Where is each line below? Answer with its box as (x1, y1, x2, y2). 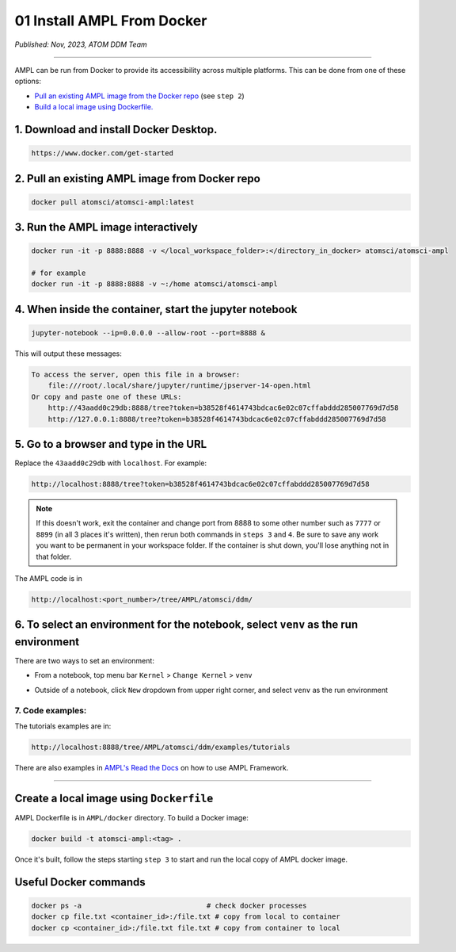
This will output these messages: (14, 349, 122, 358)
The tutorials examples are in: (14, 721, 112, 731)
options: (14, 76, 42, 86)
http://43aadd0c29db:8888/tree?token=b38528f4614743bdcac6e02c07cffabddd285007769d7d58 (47, 403, 399, 412)
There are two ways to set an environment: (14, 656, 154, 666)
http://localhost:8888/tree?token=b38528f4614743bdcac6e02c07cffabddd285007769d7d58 (31, 480, 370, 489)
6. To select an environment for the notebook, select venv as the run (14, 618, 359, 632)
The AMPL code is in (14, 574, 82, 583)
